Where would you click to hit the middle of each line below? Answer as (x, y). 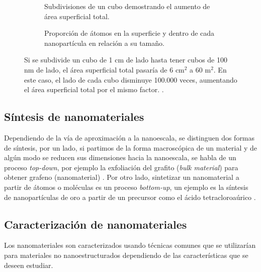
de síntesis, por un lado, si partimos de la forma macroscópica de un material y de (131, 147)
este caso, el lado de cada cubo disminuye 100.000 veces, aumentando (131, 79)
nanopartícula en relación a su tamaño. (104, 43)
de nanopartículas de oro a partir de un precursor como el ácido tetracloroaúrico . (130, 197)
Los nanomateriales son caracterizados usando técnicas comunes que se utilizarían (130, 245)
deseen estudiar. (29, 265)
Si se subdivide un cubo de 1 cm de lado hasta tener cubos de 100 (126, 60)
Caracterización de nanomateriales (96, 224)
